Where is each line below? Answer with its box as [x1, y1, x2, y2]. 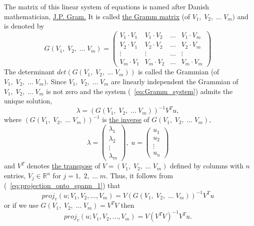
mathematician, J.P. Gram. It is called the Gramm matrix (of [4, 11, 190, 21]
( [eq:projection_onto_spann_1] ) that [4, 180, 121, 191]
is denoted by [4, 21, 44, 31]
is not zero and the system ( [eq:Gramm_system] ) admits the [46, 86, 233, 96]
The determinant [4, 66, 55, 77]
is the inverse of [102, 114, 150, 125]
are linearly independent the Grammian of [111, 76, 238, 86]
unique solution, [4, 96, 52, 106]
